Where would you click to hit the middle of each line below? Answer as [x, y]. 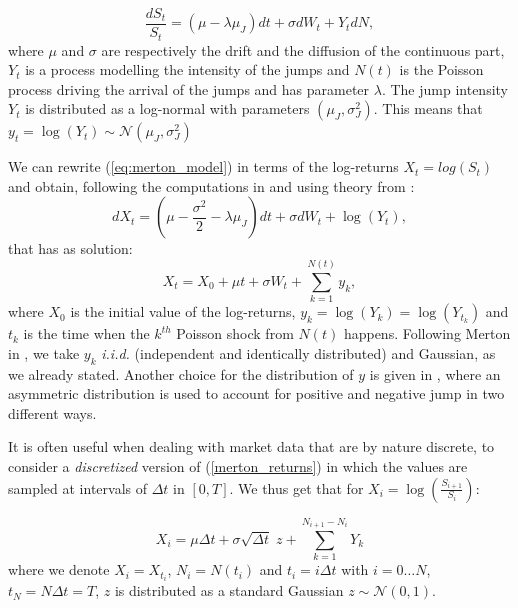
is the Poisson [441, 69]
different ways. [52, 412]
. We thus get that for [296, 487]
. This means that [428, 108]
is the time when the [86, 333]
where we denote [59, 569]
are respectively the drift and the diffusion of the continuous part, [303, 49]
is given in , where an [435, 373]
